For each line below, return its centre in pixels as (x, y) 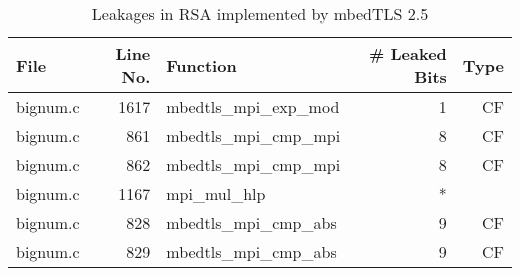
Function (201, 65)
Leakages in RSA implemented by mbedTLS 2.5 (260, 13)
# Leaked (408, 53)
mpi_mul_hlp (216, 193)
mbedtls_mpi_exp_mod (253, 106)
